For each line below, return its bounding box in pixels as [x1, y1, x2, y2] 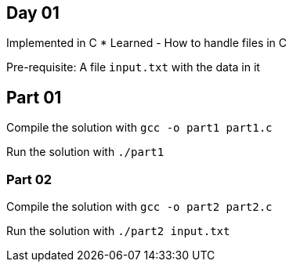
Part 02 [6, 171, 52, 187]
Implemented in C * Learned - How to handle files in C [6, 36, 288, 50]
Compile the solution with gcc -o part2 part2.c [6, 200, 273, 214]
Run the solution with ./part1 [6, 145, 165, 159]
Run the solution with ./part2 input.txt [6, 224, 230, 238]
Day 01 [6, 3, 60, 23]
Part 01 [6, 87, 62, 107]
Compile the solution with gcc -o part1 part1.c [6, 121, 273, 135]
